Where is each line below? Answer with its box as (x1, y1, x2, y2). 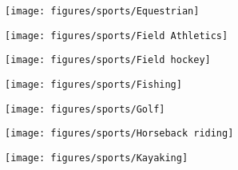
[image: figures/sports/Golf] (5, 103, 165, 115)
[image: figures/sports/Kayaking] (5, 152, 188, 164)
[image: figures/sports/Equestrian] (5, 6, 200, 17)
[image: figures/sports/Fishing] (5, 78, 182, 90)
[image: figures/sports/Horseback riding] (5, 128, 234, 140)
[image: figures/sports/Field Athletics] (5, 30, 228, 42)
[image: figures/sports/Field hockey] (5, 54, 211, 66)
